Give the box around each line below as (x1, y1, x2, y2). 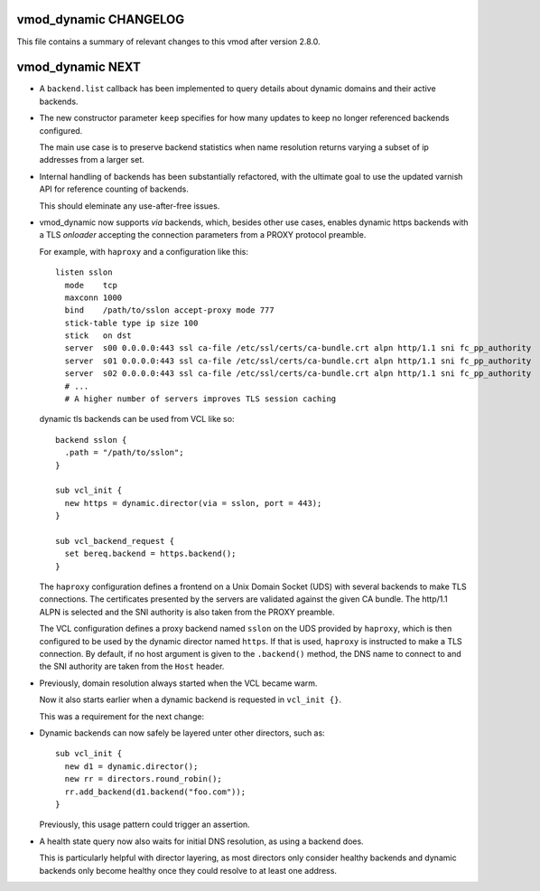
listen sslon (55, 267, 113, 277)
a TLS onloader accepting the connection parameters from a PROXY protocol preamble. (39, 230, 367, 240)
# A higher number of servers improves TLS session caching (64, 394, 337, 404)
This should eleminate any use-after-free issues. (39, 200, 220, 211)
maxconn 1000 (64, 292, 123, 303)
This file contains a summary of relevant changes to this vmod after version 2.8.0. (16, 36, 321, 47)
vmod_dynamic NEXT (16, 60, 142, 75)
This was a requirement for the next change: (39, 710, 205, 722)
